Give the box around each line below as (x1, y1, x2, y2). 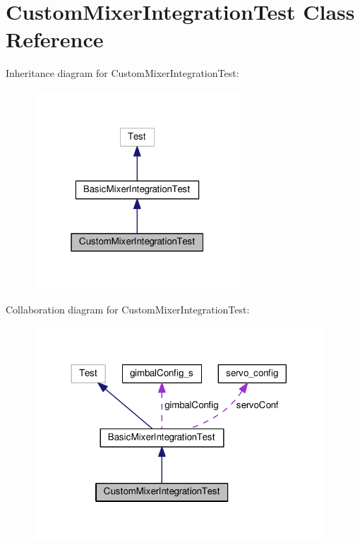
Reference (6, 25, 104, 54)
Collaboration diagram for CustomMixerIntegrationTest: (6, 301, 250, 316)
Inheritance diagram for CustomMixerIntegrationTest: (6, 66, 239, 80)
